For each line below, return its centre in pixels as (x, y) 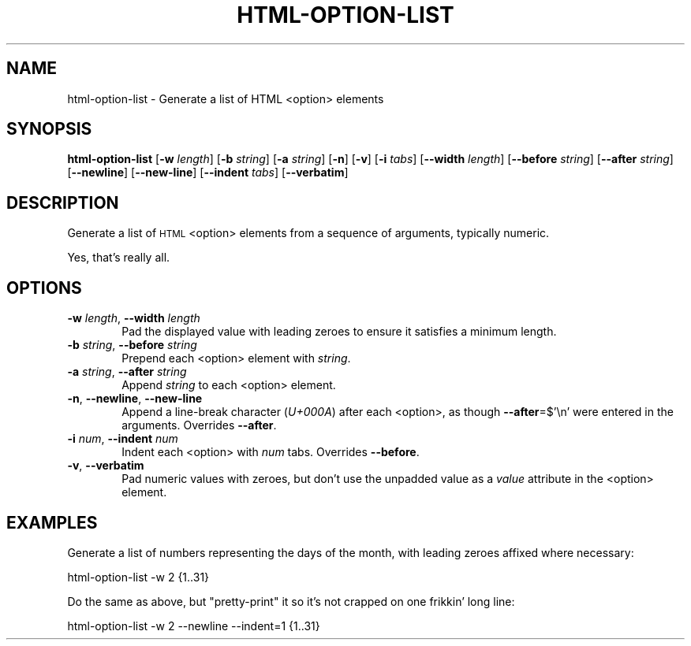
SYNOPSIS (49, 129)
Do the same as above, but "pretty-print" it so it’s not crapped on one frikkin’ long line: (291, 601)
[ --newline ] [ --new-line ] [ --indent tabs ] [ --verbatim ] (208, 173)
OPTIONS (44, 288)
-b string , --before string (132, 345)
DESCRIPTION (63, 202)
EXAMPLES (52, 522)
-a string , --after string (127, 372)
